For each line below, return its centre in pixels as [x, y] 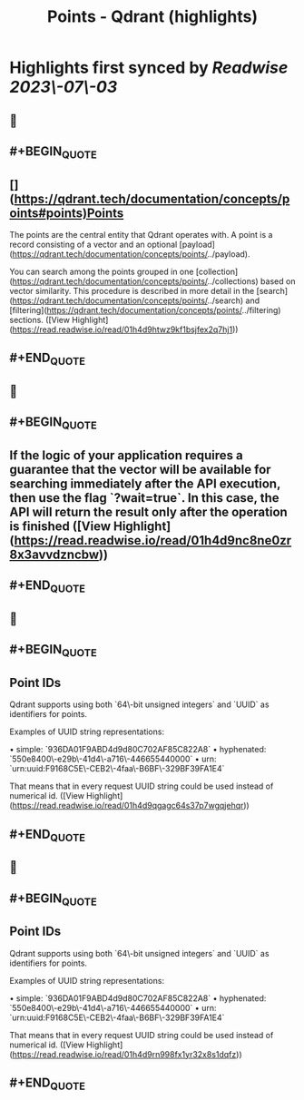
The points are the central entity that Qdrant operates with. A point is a [141, 234]
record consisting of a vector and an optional [93, 244]
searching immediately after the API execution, [145, 483]
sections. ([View [40, 319]
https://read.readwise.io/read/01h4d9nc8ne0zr [153, 540]
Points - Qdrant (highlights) [152, 17]
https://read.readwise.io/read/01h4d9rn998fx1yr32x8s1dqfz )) [127, 1054]
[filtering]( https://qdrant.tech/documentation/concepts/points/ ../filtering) [145, 309]
